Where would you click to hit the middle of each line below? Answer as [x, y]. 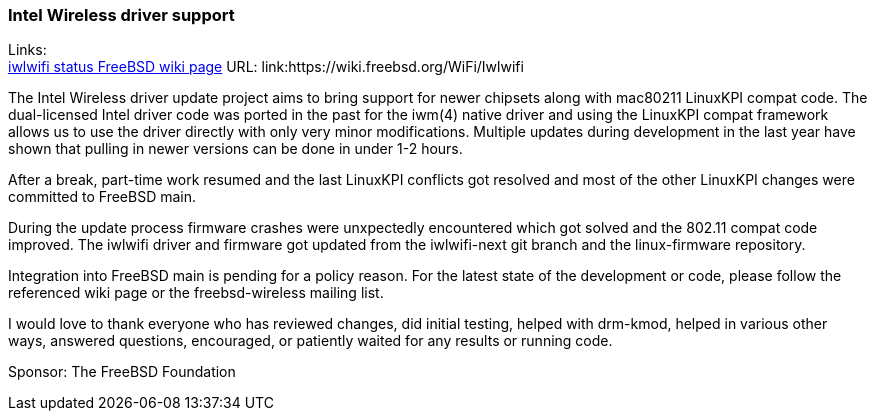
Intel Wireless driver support [121, 15]
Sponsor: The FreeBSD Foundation [122, 372]
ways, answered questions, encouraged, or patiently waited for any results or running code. [310, 341]
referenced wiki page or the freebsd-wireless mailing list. [196, 293]
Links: [27, 50]
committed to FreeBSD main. [102, 197]
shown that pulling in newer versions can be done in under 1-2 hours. [235, 149]
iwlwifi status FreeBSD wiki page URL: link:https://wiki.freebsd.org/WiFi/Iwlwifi [266, 67]
